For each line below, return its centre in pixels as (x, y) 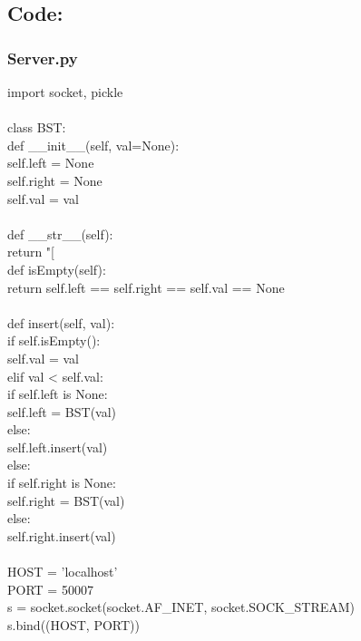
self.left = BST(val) (62, 411)
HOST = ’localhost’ (63, 572)
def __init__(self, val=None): (93, 145)
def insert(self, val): (61, 322)
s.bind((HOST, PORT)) (73, 624)
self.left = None (51, 163)
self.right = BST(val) (66, 500)
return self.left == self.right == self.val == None (146, 287)
